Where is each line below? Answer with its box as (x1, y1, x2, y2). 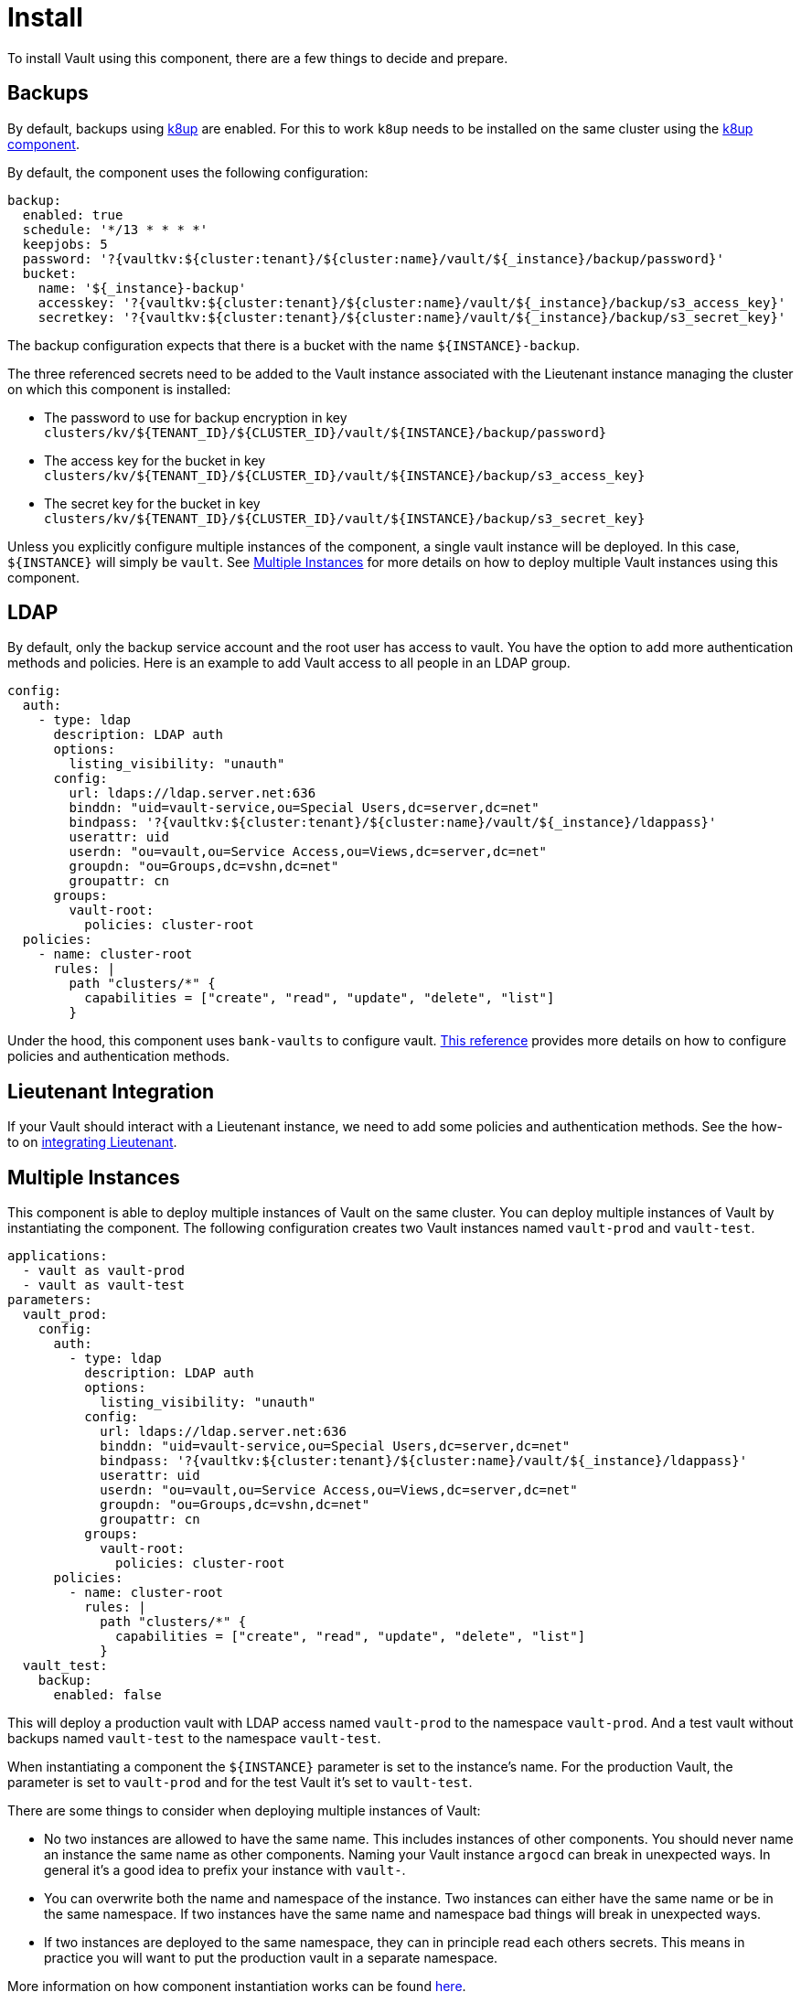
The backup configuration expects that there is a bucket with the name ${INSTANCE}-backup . (7, 337, 580, 353)
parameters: (7, 1292, 92, 1308)
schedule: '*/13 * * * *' (22, 221, 208, 237)
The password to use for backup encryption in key (44, 409, 347, 425)
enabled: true (22, 207, 123, 222)
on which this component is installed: (7, 380, 231, 397)
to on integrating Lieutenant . (7, 1134, 177, 1151)
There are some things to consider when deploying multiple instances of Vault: (7, 1803, 481, 1819)
